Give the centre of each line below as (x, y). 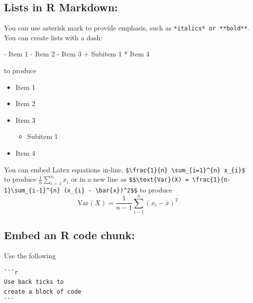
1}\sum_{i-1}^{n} (32, 191)
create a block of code (43, 291)
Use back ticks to (34, 282)
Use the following (30, 256)
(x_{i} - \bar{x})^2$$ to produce (118, 190)
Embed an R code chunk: (70, 235)
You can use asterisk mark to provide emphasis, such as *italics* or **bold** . (127, 28)
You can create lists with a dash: (53, 37)
